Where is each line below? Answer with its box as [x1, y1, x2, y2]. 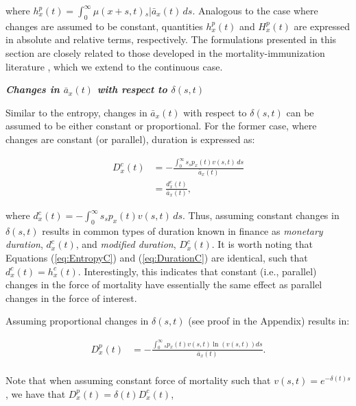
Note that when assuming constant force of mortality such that [5, 373, 271, 388]
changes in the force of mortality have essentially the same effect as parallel [5, 277, 322, 292]
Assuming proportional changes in [5, 314, 149, 328]
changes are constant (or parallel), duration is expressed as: [5, 131, 255, 146]
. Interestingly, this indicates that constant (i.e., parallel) [78, 264, 317, 278]
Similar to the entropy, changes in [5, 105, 147, 119]
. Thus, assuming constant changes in [182, 208, 340, 222]
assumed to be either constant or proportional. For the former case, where [5, 118, 317, 133]
